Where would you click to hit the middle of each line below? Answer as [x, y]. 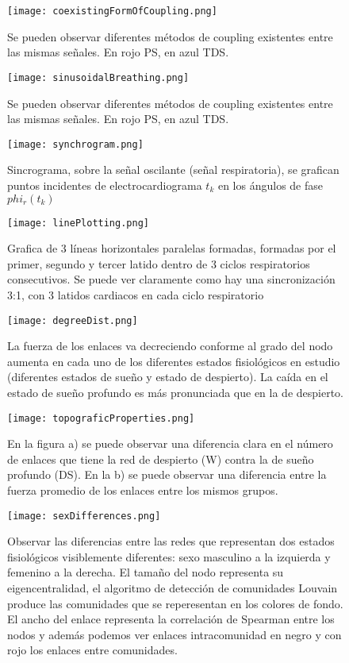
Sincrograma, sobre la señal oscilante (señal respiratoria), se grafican [173, 170]
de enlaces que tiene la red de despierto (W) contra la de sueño [161, 459]
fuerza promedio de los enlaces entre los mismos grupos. [143, 490]
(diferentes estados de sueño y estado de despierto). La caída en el [168, 377]
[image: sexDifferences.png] [84, 516]
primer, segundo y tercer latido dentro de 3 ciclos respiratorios [159, 263]
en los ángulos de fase [270, 185]
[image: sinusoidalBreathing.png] [98, 77]
